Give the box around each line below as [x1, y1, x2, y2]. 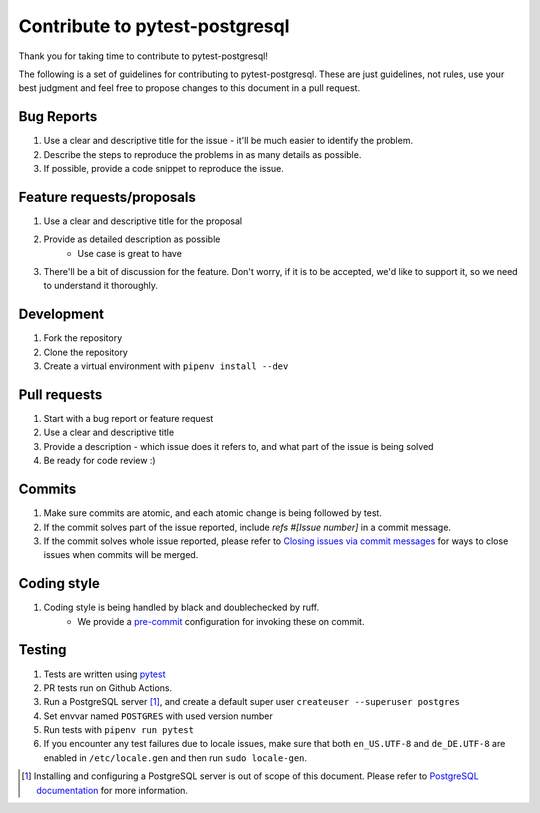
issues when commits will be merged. [43, 549, 199, 561]
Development [18, 306, 105, 323]
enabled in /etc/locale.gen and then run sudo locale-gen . [43, 751, 308, 764]
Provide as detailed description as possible [43, 233, 221, 245]
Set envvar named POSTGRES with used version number [43, 710, 274, 722]
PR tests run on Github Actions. [43, 681, 173, 694]
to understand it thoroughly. [43, 280, 159, 292]
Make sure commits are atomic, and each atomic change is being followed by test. [43, 507, 382, 519]
